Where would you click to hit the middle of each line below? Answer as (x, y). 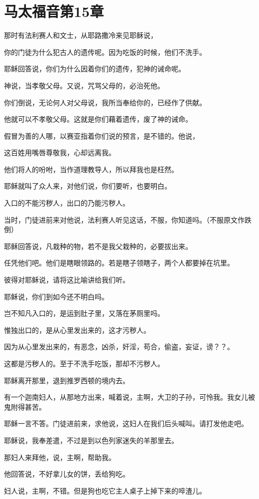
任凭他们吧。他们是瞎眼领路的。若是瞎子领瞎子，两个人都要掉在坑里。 (119, 263)
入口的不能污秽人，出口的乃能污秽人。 (67, 203)
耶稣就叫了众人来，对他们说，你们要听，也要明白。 (88, 186)
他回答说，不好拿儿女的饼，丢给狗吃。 (67, 474)
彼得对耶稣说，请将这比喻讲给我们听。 (67, 280)
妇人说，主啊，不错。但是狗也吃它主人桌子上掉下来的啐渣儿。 (105, 490)
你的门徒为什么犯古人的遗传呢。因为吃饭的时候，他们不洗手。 (105, 52)
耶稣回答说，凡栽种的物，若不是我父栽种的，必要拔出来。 (98, 246)
